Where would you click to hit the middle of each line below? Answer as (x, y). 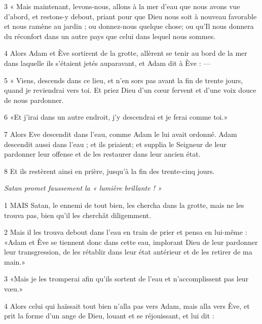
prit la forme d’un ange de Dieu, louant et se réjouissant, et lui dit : (109, 316)
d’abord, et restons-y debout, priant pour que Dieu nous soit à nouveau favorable (130, 16)
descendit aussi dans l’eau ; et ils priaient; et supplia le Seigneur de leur (115, 144)
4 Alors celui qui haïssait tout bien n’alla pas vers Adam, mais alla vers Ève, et (127, 305)
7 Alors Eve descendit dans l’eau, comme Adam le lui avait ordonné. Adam (121, 134)
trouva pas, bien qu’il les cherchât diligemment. (78, 215)
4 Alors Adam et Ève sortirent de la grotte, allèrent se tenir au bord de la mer (126, 53)
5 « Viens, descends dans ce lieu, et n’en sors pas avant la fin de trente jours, (124, 80)
